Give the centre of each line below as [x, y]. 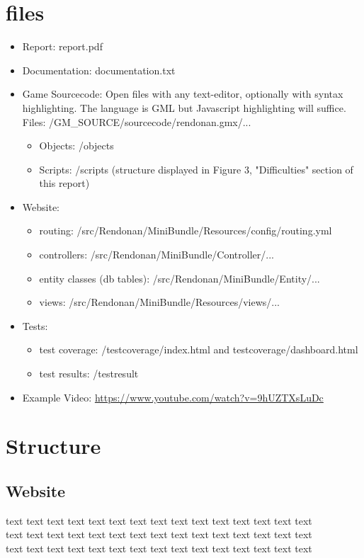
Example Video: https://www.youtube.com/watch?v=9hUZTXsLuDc [173, 397]
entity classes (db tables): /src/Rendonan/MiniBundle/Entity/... [180, 278]
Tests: [35, 325]
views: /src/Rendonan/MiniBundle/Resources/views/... [159, 302]
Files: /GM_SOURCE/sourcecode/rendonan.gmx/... [137, 121]
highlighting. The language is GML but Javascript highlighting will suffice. [184, 107]
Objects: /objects [76, 146]
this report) [64, 183]
